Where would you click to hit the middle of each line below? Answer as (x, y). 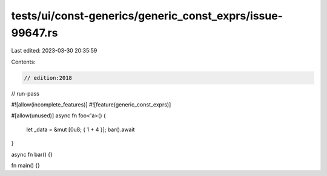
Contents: (23, 62)
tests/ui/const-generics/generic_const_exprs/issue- (147, 16)
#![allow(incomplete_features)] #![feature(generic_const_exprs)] (91, 105)
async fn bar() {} (32, 154)
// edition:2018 (48, 78)
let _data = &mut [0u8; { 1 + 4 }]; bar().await (81, 129)
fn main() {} (26, 166)
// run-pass (25, 93)
